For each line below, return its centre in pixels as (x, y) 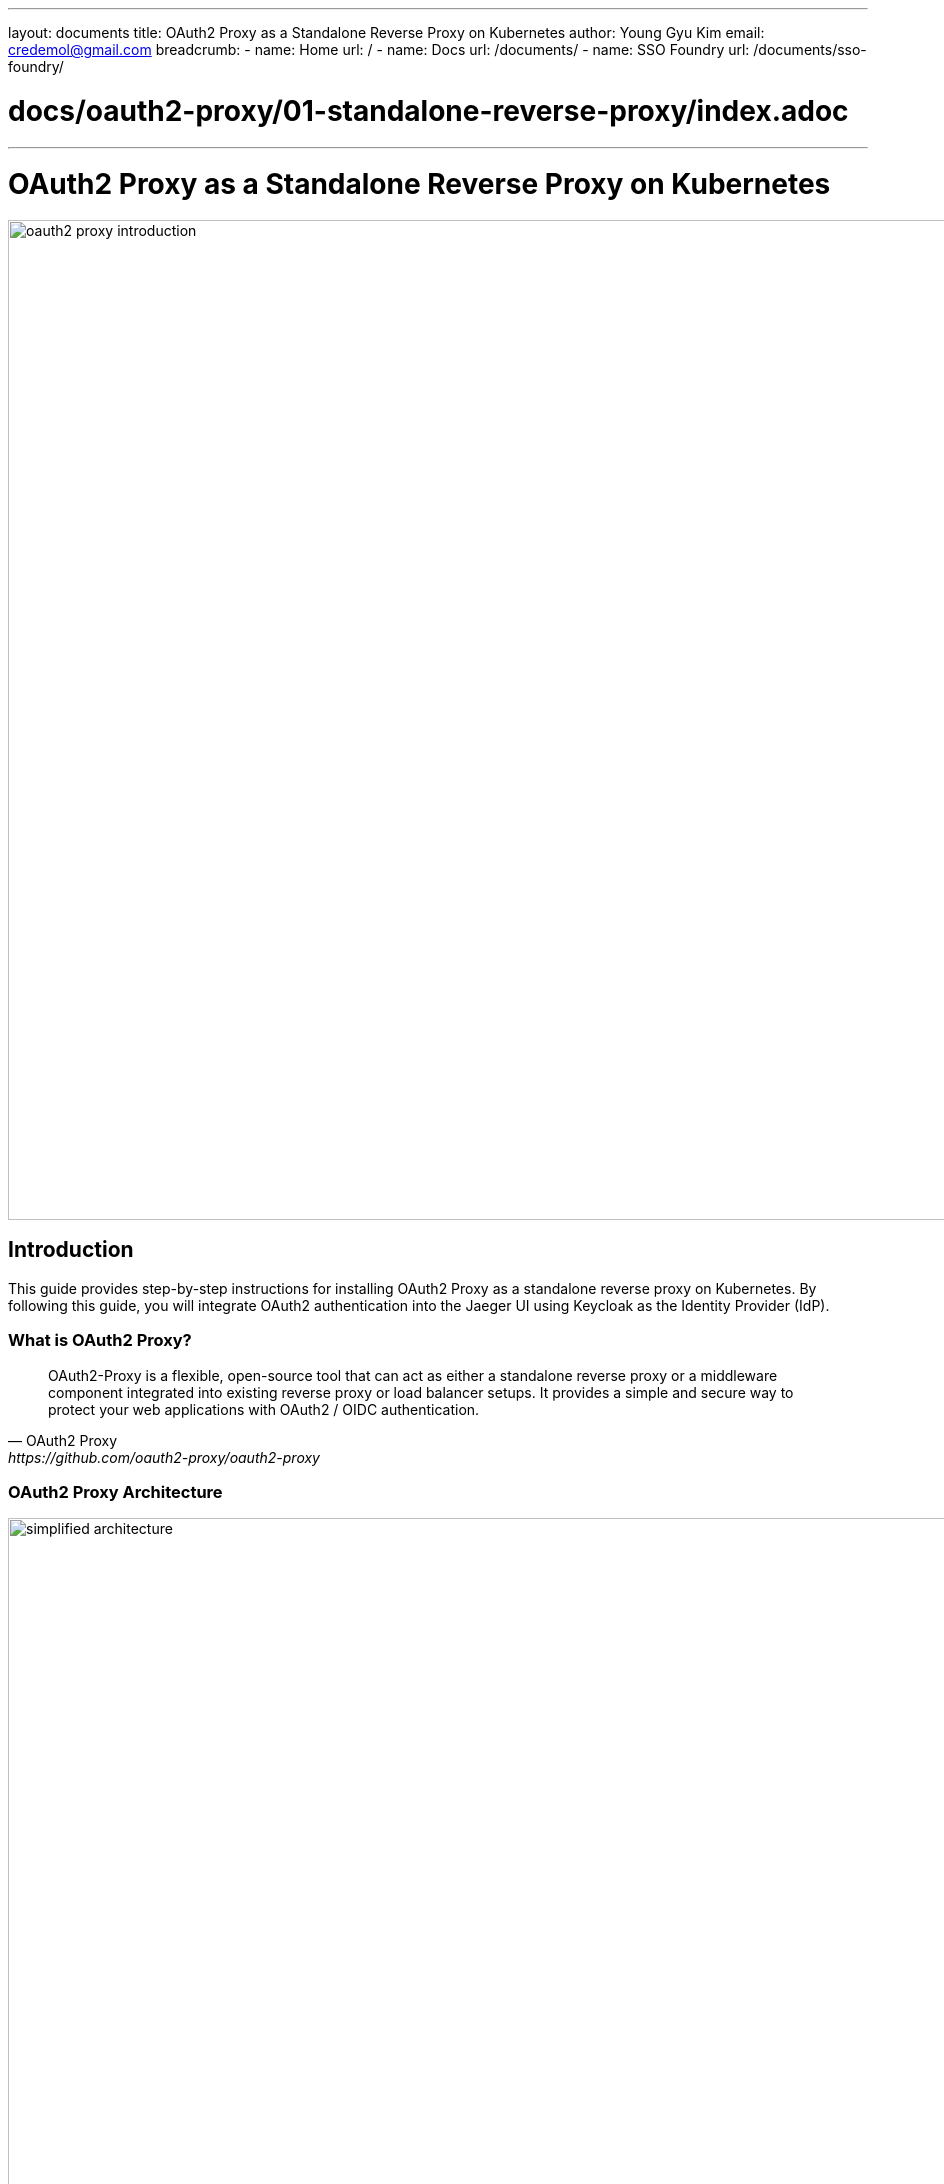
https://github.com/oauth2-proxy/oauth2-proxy (164, 1457)
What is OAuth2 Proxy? (100, 1340)
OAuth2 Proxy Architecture (115, 1491)
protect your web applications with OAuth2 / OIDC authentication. (264, 1409)
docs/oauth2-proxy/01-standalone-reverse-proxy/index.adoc (428, 110)
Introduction (71, 1250)
